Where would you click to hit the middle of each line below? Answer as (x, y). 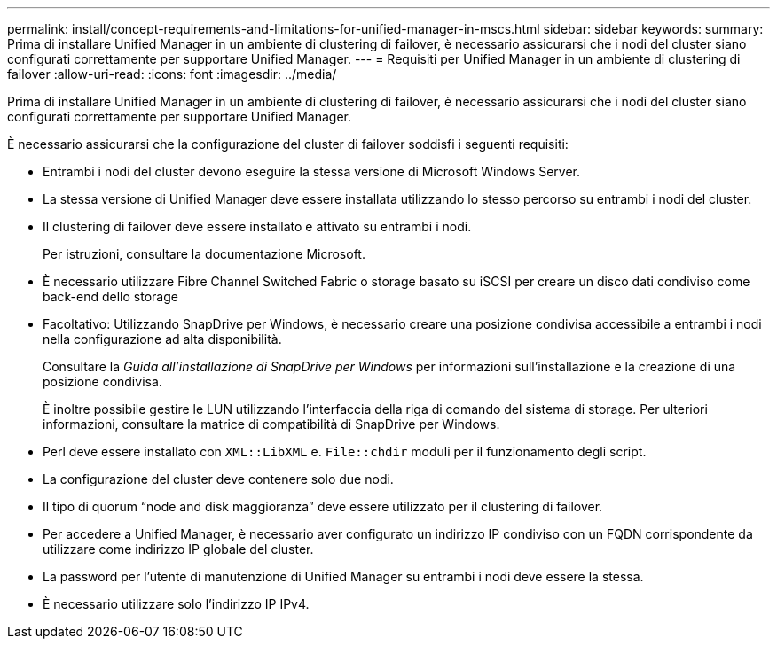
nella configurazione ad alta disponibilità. (162, 339)
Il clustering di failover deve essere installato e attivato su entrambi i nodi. (257, 226)
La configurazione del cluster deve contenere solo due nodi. (218, 479)
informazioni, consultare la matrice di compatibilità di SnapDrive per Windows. (271, 424)
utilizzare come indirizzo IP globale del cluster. (178, 549)
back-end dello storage (110, 296)
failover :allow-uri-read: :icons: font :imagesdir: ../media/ (172, 74)
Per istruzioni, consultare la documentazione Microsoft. (204, 254)
